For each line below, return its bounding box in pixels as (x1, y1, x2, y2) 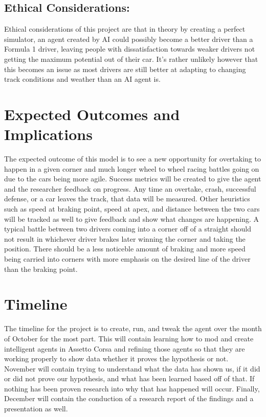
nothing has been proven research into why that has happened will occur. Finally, (4, 383, 260, 393)
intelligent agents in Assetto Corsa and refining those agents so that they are (4, 343, 245, 354)
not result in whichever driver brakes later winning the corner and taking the (4, 233, 246, 244)
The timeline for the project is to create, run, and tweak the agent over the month (4, 323, 262, 334)
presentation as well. (4, 403, 68, 414)
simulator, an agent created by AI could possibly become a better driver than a (4, 33, 253, 44)
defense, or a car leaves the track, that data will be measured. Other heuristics (4, 193, 250, 204)
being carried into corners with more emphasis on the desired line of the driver (4, 253, 251, 264)
